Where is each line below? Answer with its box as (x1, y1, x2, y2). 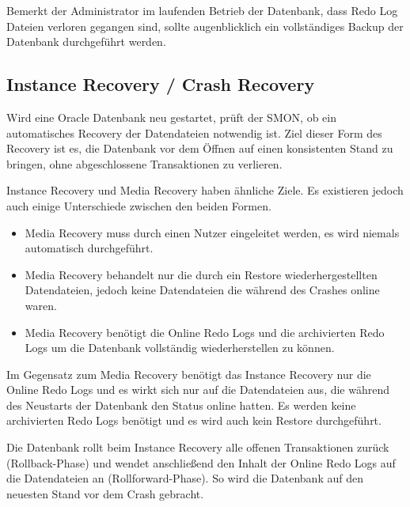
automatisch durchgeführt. (25, 240, 154, 256)
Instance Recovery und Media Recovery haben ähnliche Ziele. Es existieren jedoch (6, 182, 404, 199)
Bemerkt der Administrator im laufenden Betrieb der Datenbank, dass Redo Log (6, 2, 398, 18)
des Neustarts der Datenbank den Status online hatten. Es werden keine (6, 396, 356, 413)
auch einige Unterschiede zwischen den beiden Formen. (6, 197, 271, 214)
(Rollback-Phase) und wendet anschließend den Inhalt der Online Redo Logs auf (6, 454, 396, 471)
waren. (25, 297, 57, 313)
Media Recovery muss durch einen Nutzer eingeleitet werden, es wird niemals (25, 224, 400, 240)
